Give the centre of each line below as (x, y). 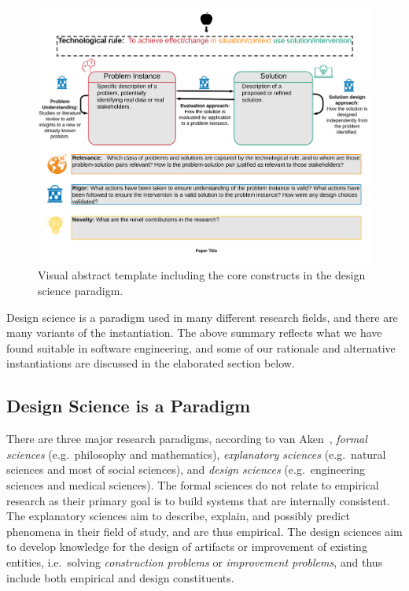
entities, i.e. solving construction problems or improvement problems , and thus (195, 561)
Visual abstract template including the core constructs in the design (202, 275)
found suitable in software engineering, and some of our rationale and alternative (201, 347)
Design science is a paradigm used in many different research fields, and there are (202, 317)
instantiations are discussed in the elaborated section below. (151, 363)
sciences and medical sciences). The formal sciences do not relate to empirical (193, 484)
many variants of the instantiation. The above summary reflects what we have (194, 332)
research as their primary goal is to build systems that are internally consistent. (198, 500)
